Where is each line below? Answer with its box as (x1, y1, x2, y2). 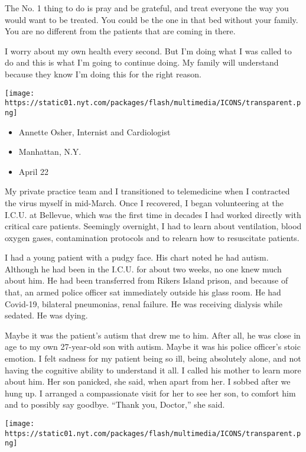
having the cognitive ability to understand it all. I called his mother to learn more (5, 363, 301, 376)
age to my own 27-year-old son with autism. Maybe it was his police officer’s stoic (5, 340, 301, 353)
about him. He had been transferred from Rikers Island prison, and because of (5, 274, 288, 287)
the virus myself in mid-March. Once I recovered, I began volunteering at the (5, 196, 284, 209)
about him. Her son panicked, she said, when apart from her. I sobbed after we (5, 375, 291, 388)
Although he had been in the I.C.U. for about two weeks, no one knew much (5, 262, 282, 275)
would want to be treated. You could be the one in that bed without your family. (5, 13, 298, 25)
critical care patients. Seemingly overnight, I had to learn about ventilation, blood (5, 220, 302, 232)
